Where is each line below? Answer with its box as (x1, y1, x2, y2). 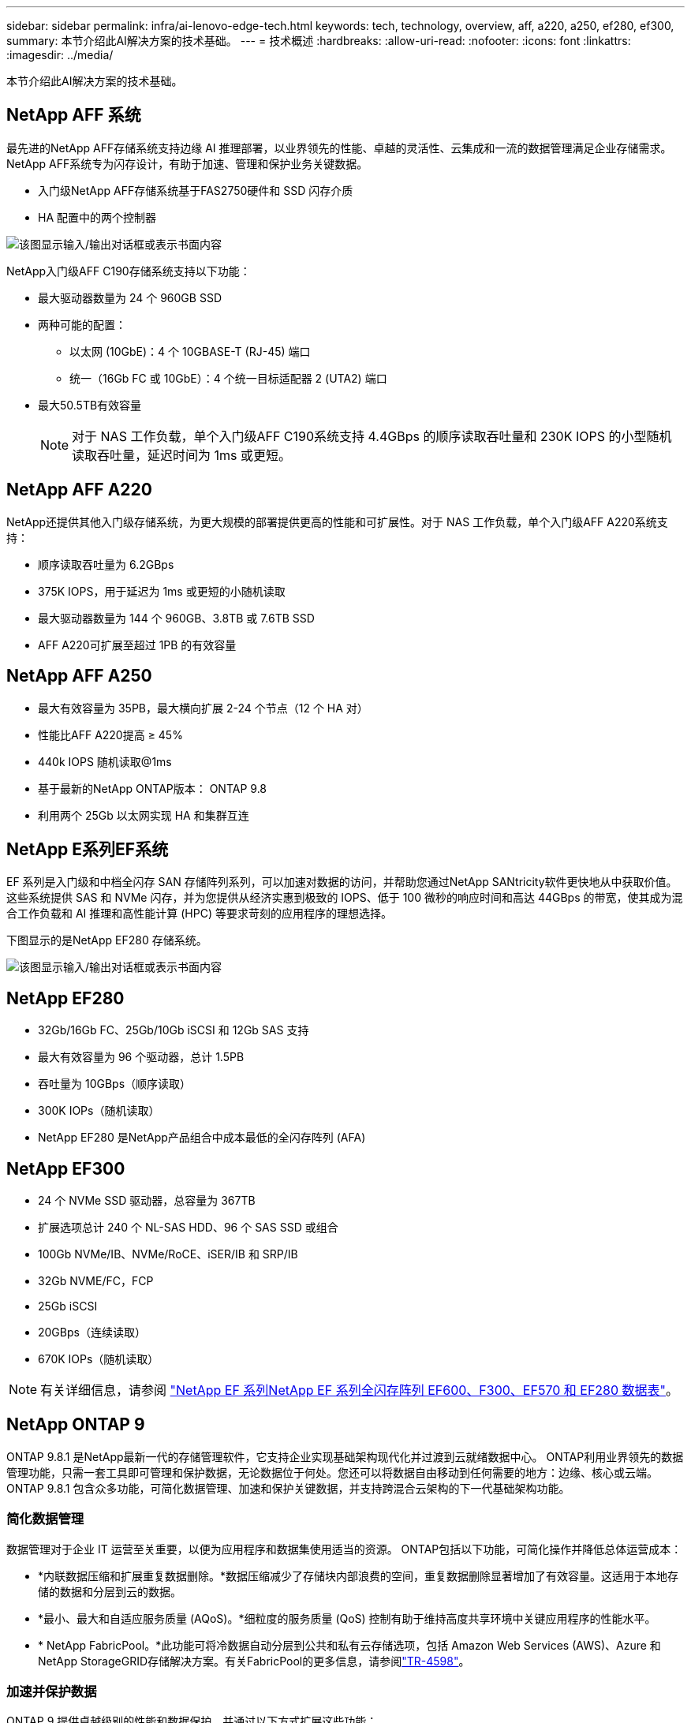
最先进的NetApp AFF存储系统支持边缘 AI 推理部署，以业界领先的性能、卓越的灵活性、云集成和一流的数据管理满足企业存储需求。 (6, 140, 672, 155)
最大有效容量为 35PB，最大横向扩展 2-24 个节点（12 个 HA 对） (38, 701, 368, 715)
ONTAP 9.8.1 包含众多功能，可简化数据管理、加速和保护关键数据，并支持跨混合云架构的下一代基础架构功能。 (6, 1481, 570, 1495)
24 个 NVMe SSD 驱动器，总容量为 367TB (38, 1194, 256, 1208)
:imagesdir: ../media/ (6, 48, 114, 62)
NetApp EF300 (6, 1158, 125, 1179)
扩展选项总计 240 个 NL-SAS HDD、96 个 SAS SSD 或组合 (38, 1220, 338, 1235)
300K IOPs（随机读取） (38, 1104, 160, 1118)
